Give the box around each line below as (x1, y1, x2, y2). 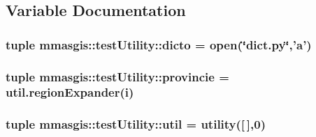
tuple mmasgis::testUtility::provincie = (6, 67, 229, 85)
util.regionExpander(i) (6, 83, 134, 101)
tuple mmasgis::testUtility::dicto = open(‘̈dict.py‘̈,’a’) (6, 35, 312, 53)
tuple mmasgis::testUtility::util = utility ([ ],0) (6, 115, 266, 133)
